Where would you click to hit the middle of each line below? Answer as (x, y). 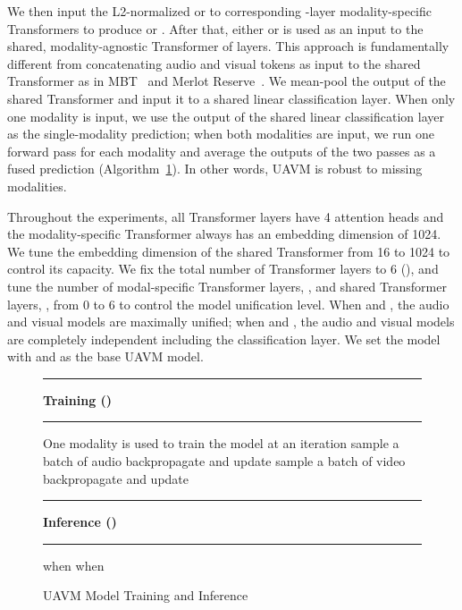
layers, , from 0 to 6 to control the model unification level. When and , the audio (228, 304)
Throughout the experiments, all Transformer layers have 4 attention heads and (226, 216)
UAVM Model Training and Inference (146, 595)
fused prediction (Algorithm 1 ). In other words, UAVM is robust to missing (215, 169)
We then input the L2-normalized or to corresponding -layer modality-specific (220, 11)
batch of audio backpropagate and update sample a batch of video (224, 461)
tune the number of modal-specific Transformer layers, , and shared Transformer (227, 286)
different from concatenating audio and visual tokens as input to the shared (214, 63)
